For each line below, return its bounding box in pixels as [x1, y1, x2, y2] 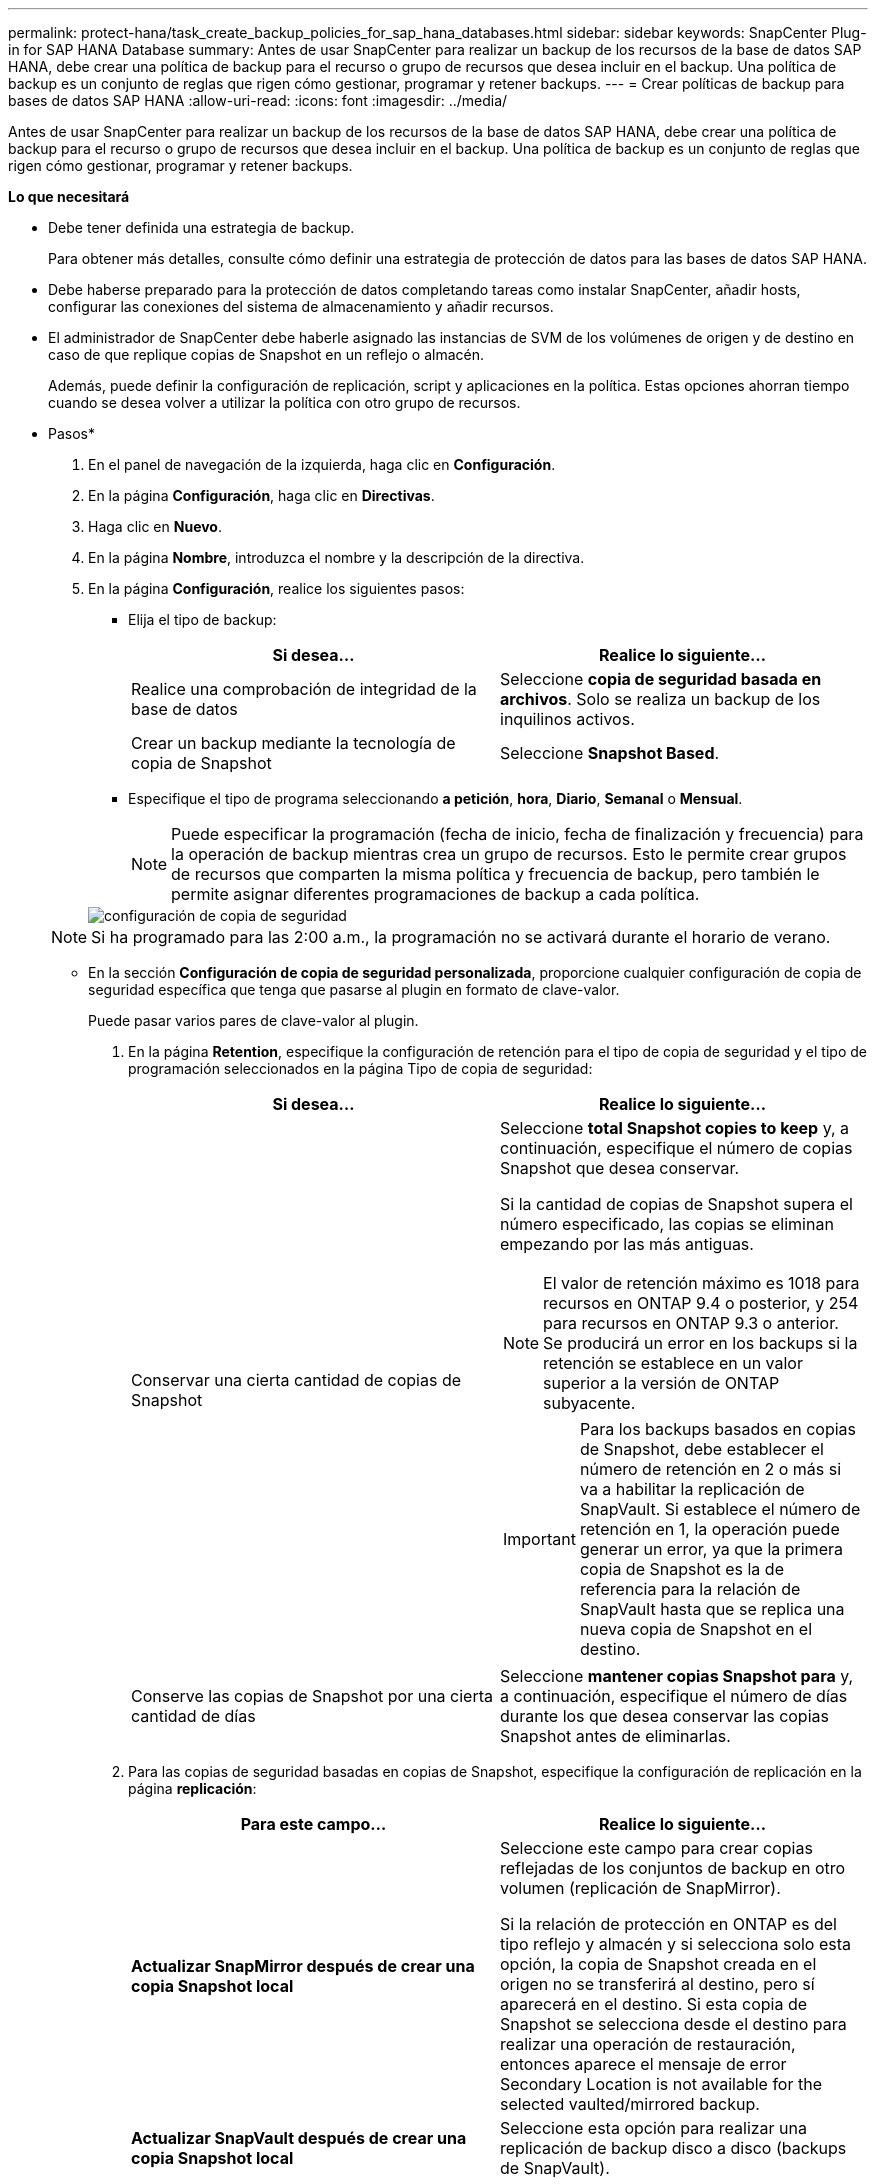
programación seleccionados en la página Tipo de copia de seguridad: [128, 1060, 593, 1077]
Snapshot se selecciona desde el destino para [500, 2014, 847, 2034]
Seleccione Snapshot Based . [500, 743, 720, 763]
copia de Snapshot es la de [579, 1559, 784, 1579]
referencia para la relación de [579, 1579, 801, 1599]
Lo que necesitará [8, 188, 130, 205]
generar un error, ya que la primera [579, 1539, 843, 1559]
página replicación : [128, 1780, 257, 1797]
